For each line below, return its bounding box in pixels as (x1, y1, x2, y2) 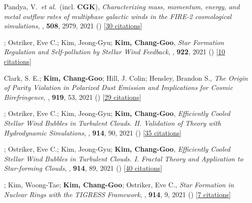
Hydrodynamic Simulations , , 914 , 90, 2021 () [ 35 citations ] (4, 127, 182, 137)
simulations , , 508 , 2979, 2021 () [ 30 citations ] (4, 21, 142, 31)
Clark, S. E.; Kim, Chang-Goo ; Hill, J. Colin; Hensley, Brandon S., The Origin (4, 72, 248, 83)
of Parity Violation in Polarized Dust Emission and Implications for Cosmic (4, 82, 233, 92)
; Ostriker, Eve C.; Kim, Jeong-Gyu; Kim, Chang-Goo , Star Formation (4, 37, 224, 47)
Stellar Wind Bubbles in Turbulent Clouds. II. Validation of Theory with (4, 117, 221, 128)
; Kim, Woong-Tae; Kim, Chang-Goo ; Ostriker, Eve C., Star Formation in (4, 179, 234, 189)
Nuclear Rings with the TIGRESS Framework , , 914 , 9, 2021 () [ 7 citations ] (4, 189, 231, 199)
